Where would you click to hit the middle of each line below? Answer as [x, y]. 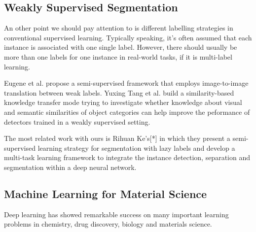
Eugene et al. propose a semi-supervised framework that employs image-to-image [126, 83]
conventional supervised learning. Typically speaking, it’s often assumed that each [128, 37]
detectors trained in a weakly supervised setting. [77, 121]
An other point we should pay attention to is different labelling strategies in [119, 28]
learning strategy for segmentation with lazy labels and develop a [136, 148]
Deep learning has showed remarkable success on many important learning [116, 214]
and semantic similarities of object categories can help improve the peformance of [127, 112]
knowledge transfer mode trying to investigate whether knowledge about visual [123, 102]
